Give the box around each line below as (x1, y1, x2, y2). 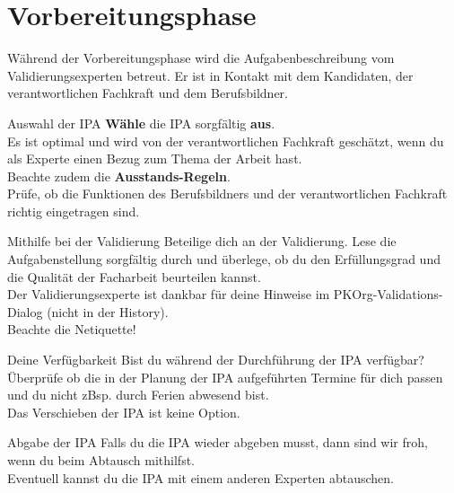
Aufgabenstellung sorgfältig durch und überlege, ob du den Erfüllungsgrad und (7, 250, 441, 269)
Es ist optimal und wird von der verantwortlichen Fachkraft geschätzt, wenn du (7, 131, 444, 150)
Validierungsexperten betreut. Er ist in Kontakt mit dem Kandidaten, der (7, 66, 414, 84)
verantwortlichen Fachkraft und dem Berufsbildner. (7, 84, 288, 102)
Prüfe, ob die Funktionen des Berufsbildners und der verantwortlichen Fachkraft (7, 184, 448, 203)
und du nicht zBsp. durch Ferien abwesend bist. (7, 385, 269, 404)
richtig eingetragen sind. (7, 201, 140, 220)
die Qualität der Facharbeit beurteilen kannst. (7, 267, 261, 286)
